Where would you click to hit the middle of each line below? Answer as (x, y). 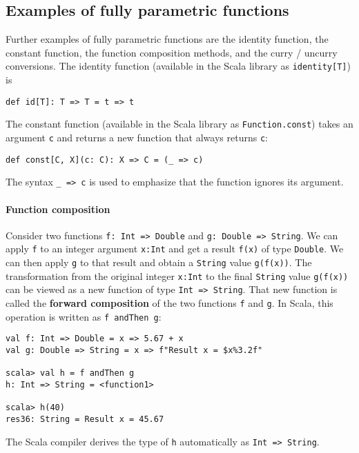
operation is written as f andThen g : (84, 316)
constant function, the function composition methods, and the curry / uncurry (172, 52)
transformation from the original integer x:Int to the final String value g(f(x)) (177, 275)
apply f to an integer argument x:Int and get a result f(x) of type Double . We (175, 249)
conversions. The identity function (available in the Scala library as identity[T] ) (178, 66)
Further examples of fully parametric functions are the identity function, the (167, 39)
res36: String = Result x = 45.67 (85, 419)
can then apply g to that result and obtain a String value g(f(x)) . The (159, 262)
